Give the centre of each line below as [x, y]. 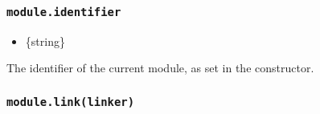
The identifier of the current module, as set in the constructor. [160, 68]
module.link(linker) [71, 102]
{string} [45, 41]
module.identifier [64, 12]
